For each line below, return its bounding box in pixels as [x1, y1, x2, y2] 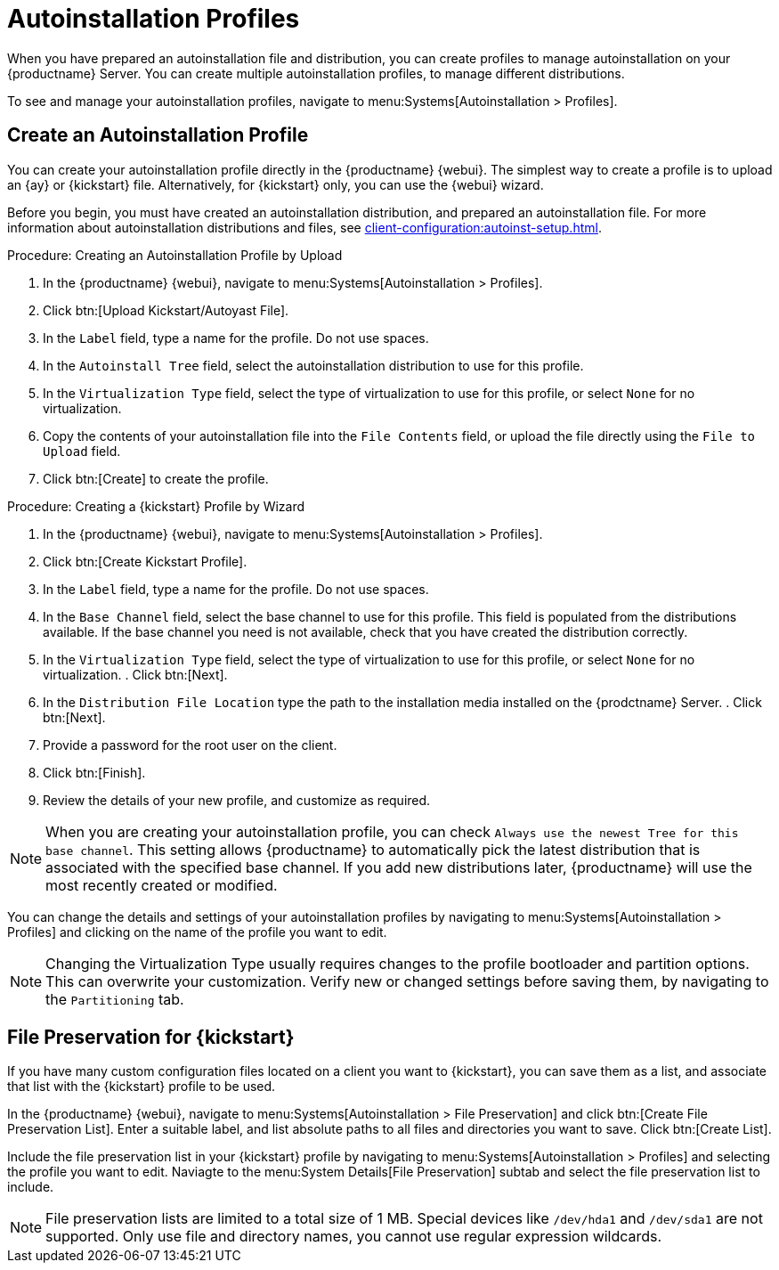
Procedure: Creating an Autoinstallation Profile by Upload [7, 247, 343, 263]
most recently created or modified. [45, 875, 278, 894]
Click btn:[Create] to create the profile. [43, 470, 269, 486]
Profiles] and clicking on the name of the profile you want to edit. [7, 924, 387, 940]
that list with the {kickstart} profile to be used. [7, 1079, 276, 1095]
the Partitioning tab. [45, 989, 184, 1008]
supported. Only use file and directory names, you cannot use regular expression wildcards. [45, 1227, 662, 1246]
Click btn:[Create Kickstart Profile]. [43, 553, 247, 569]
